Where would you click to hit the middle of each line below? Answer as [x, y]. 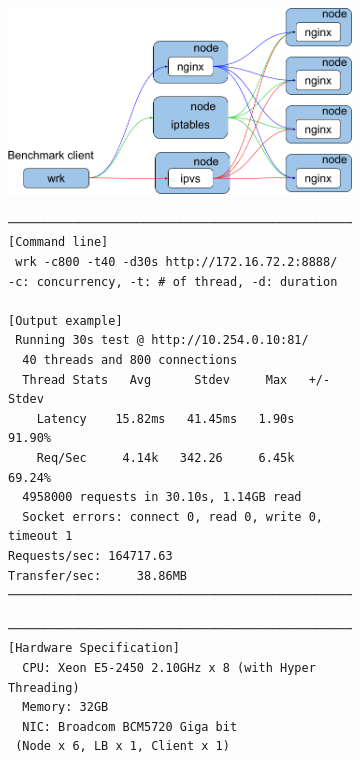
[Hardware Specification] [94, 648]
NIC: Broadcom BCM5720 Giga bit [130, 726]
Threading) [44, 687]
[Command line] [58, 242]
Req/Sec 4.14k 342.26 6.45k [165, 457]
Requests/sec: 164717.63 [90, 555]
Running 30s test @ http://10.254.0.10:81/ [162, 340]
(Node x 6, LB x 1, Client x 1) [122, 746]
